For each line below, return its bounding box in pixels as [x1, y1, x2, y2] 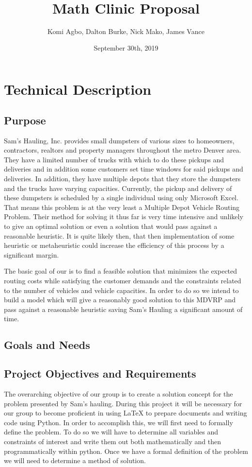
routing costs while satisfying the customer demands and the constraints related [4, 276, 241, 286]
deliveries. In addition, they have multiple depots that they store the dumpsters [4, 173, 241, 184]
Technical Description [4, 79, 152, 99]
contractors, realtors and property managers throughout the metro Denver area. [4, 145, 241, 155]
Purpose [4, 112, 46, 127]
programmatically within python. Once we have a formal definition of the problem [4, 446, 248, 456]
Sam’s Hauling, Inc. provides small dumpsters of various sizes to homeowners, [4, 135, 235, 145]
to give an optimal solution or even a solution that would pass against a [4, 221, 218, 231]
